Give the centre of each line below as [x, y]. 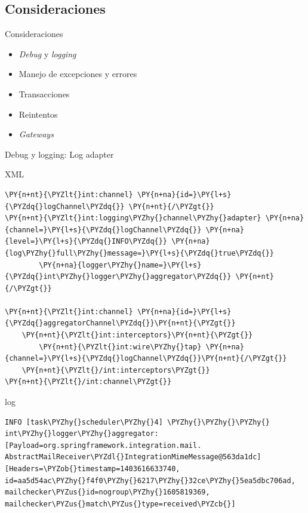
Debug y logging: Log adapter [59, 154]
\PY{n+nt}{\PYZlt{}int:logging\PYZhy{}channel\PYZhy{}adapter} [133, 218]
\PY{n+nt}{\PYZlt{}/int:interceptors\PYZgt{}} [116, 370]
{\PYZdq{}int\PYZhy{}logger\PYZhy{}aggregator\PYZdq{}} [118, 277]
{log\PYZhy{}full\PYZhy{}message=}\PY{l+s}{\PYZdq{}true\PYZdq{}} [140, 253]
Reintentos [38, 114]
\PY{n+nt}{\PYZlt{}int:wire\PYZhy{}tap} [120, 347]
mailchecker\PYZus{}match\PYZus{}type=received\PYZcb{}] [120, 504]
